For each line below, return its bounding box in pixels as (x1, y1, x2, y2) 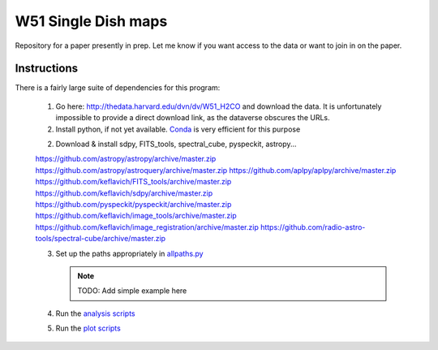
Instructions (15, 62, 79, 76)
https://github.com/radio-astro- (260, 222, 366, 231)
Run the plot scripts (55, 323, 121, 333)
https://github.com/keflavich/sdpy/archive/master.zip (35, 188, 213, 198)
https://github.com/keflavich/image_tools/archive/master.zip (35, 211, 237, 221)
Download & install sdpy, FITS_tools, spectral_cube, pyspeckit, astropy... (55, 139, 297, 149)
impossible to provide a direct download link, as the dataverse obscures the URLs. (55, 113, 330, 123)
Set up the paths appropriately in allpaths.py (55, 248, 204, 258)
